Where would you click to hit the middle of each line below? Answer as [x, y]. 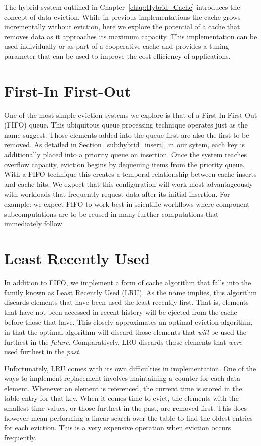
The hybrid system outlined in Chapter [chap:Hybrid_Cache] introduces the [122, 7]
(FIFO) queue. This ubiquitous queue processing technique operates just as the [126, 125]
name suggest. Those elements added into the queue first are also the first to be [127, 134]
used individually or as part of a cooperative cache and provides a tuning [117, 46]
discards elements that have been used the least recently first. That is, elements [126, 302]
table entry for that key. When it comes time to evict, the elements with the [121, 398]
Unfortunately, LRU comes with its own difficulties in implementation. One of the [130, 368]
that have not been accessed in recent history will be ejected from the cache [121, 312]
